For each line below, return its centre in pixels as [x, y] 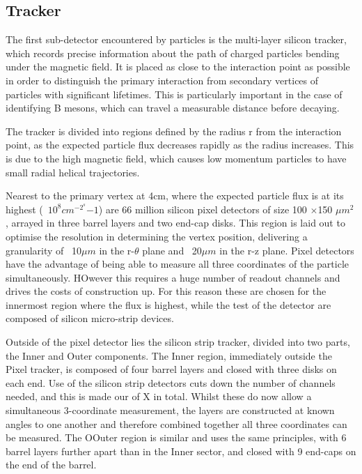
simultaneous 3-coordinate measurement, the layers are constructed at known [170, 410]
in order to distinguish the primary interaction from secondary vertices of [162, 80]
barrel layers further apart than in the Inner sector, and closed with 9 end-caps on [181, 451]
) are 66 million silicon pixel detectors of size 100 [203, 209]
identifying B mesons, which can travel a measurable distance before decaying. [173, 108]
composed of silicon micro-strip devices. [90, 318]
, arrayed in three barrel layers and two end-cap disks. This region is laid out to [175, 223]
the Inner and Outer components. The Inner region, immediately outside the [169, 355]
